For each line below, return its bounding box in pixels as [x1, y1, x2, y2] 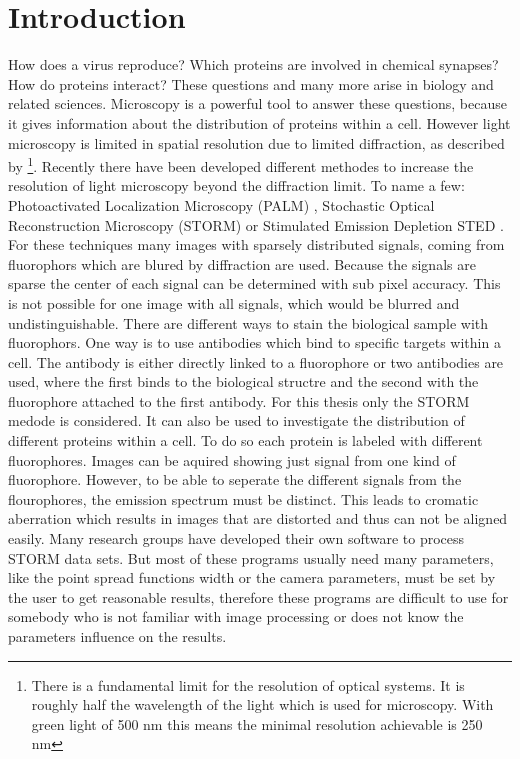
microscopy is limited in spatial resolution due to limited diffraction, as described [8, 132, 505, 153]
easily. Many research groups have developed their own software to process [8, 528, 465, 549]
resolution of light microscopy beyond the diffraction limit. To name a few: [8, 175, 465, 196]
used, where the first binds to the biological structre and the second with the [8, 371, 479, 392]
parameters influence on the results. [8, 626, 227, 646]
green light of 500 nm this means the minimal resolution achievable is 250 [31, 713, 483, 734]
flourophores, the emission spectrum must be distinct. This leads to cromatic [8, 488, 479, 509]
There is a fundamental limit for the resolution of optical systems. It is [31, 674, 465, 695]
